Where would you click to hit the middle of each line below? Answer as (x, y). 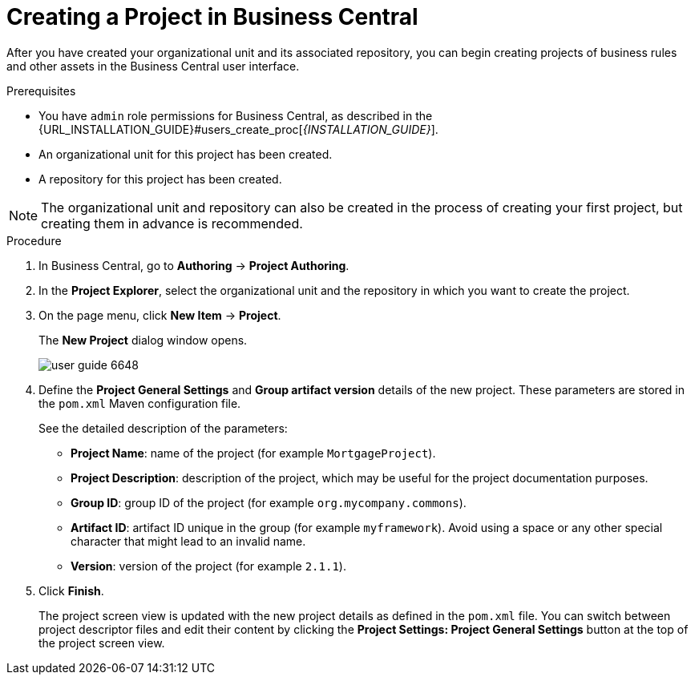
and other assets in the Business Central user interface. (153, 66)
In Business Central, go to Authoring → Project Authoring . (194, 265)
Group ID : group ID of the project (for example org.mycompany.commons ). (269, 502)
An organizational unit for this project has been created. (186, 154)
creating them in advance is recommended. (172, 223)
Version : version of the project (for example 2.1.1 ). (208, 566)
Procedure (34, 240)
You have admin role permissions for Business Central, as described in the (236, 115)
